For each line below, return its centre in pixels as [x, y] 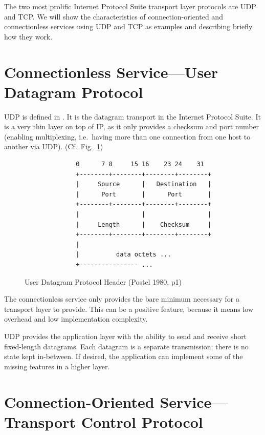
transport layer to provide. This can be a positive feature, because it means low [129, 309]
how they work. [28, 36]
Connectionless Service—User [111, 72]
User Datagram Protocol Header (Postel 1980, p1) [103, 281]
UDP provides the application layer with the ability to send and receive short [126, 336]
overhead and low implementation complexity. [76, 319]
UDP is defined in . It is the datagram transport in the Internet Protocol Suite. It [132, 116]
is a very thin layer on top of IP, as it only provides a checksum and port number [132, 126]
